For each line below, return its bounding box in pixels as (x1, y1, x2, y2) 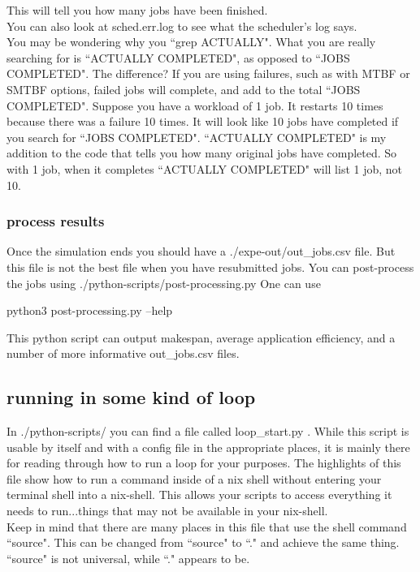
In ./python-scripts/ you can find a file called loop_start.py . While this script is (6, 423, 409, 440)
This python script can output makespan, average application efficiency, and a (6, 329, 396, 346)
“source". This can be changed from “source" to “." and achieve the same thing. (6, 534, 400, 551)
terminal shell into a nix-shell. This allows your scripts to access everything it (6, 486, 392, 503)
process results (6, 211, 105, 231)
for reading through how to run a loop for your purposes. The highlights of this (6, 454, 401, 471)
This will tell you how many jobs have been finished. (6, 2, 268, 18)
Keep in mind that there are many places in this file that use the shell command (6, 518, 407, 535)
